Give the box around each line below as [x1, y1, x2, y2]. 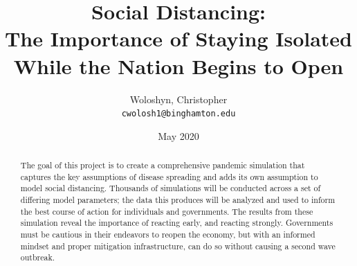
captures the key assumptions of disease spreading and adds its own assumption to [20, 170, 318, 182]
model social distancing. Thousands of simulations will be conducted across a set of [20, 182, 321, 194]
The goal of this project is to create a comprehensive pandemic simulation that [20, 159, 305, 171]
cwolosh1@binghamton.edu [121, 109, 236, 119]
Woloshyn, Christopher [129, 91, 228, 106]
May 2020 [158, 128, 199, 143]
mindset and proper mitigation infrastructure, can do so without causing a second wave [20, 240, 336, 251]
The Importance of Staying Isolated [4, 24, 353, 53]
